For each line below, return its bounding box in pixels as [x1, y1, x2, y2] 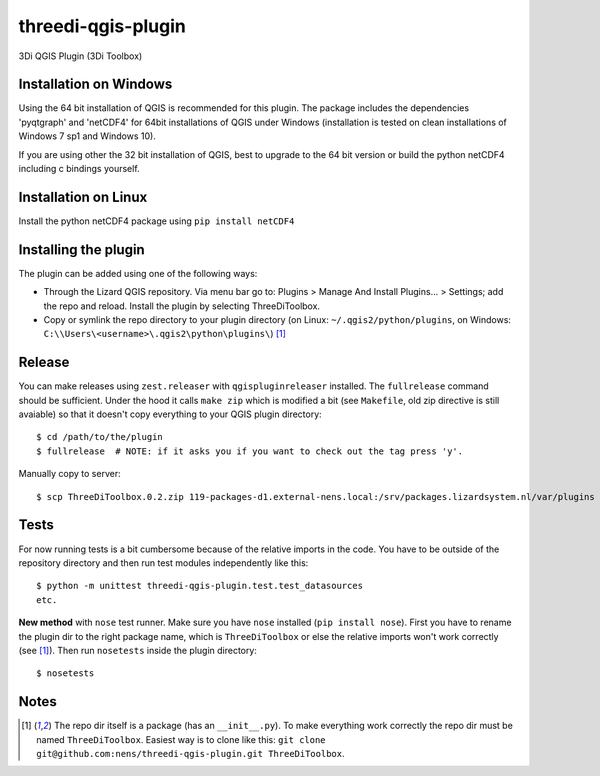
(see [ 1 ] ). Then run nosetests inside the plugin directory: [18, 644, 257, 656]
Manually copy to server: [18, 468, 121, 480]
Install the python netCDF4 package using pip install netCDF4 [18, 215, 295, 227]
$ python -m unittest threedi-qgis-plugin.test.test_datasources [36, 580, 364, 592]
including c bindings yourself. [18, 163, 140, 175]
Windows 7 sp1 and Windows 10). [18, 130, 157, 142]
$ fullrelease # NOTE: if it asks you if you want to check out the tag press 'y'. [36, 445, 464, 457]
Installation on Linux [18, 188, 148, 205]
